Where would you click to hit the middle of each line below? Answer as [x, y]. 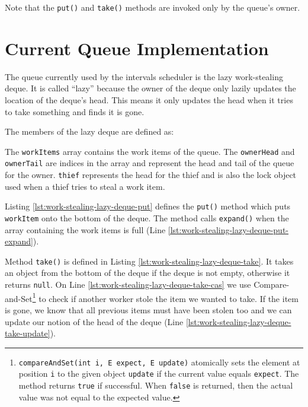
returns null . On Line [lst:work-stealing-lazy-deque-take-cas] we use [128, 284]
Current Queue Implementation [137, 48]
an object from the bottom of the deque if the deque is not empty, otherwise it [147, 273]
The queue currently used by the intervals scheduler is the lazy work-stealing [144, 76]
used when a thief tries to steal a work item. [85, 186]
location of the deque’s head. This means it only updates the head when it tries [149, 99]
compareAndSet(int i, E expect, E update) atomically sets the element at [159, 362]
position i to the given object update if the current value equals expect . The [159, 373]
